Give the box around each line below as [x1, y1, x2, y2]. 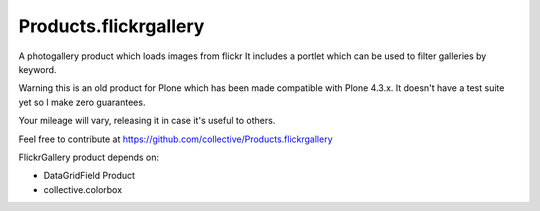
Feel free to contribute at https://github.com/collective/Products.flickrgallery [18, 133, 334, 145]
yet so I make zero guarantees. [18, 96, 146, 108]
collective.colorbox [43, 183, 123, 195]
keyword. [18, 63, 57, 75]
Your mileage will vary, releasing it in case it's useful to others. [18, 115, 276, 127]
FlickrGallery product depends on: [18, 151, 160, 163]
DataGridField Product [43, 170, 135, 182]
